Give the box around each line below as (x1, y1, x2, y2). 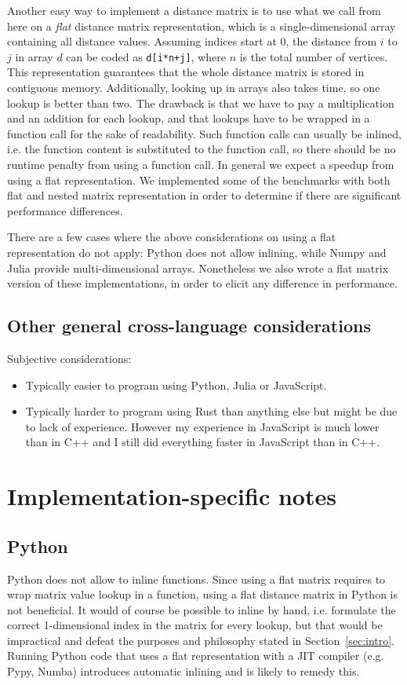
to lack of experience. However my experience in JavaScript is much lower (25, 418, 380, 434)
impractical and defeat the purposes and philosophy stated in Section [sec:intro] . (7, 632, 395, 648)
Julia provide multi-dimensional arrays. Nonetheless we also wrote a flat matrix (7, 259, 389, 276)
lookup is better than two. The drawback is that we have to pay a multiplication (7, 94, 394, 111)
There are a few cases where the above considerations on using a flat (7, 229, 336, 245)
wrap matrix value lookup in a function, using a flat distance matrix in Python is (7, 586, 398, 603)
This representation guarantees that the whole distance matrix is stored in (7, 64, 365, 80)
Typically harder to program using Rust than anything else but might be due (25, 403, 398, 419)
